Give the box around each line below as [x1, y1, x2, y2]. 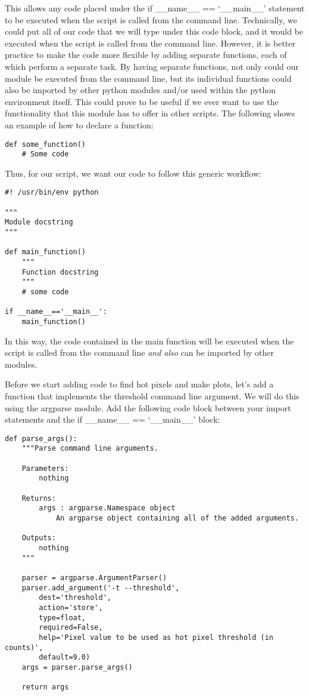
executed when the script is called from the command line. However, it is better [5, 36, 295, 49]
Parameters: [21, 464, 69, 473]
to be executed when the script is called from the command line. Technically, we [5, 13, 297, 26]
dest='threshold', [39, 593, 111, 602]
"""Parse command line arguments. [21, 444, 158, 453]
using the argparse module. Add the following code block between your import [5, 401, 291, 414]
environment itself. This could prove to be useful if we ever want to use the [5, 95, 279, 107]
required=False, [39, 623, 103, 632]
